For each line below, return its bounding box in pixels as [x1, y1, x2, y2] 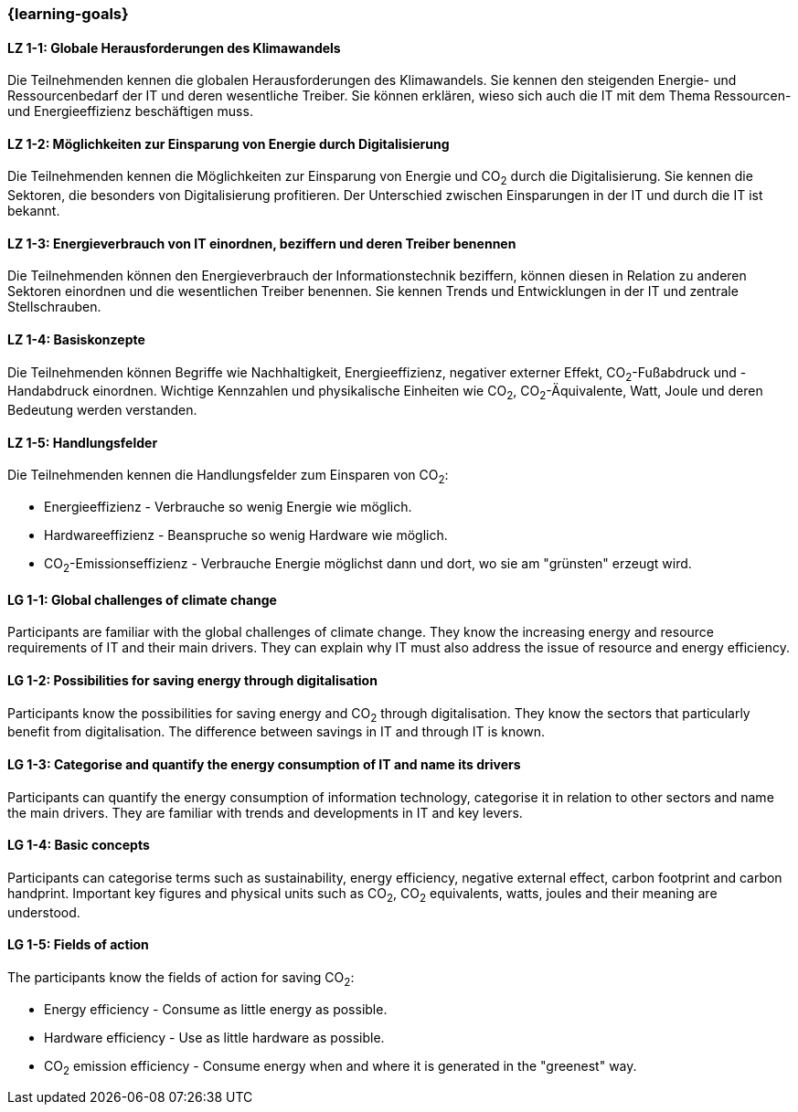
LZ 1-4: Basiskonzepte [7, 332, 145, 348]
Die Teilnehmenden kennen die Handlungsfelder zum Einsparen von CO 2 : [7, 467, 449, 487]
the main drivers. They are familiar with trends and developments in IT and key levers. [7, 804, 523, 821]
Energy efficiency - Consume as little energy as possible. [44, 1001, 388, 1017]
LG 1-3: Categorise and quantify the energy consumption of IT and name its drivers [7, 756, 521, 772]
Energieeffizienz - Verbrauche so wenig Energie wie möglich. [44, 499, 412, 515]
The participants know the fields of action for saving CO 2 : [7, 969, 355, 989]
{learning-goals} [7, 5, 129, 23]
